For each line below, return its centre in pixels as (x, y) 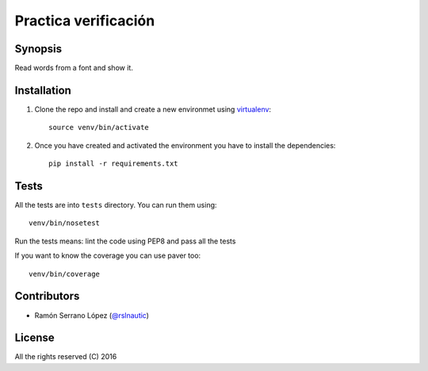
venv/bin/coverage (65, 274)
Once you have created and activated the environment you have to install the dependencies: (185, 145)
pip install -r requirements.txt (113, 164)
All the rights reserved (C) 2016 (66, 357)
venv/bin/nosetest (65, 223)
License (34, 338)
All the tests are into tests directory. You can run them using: (116, 205)
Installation (43, 90)
